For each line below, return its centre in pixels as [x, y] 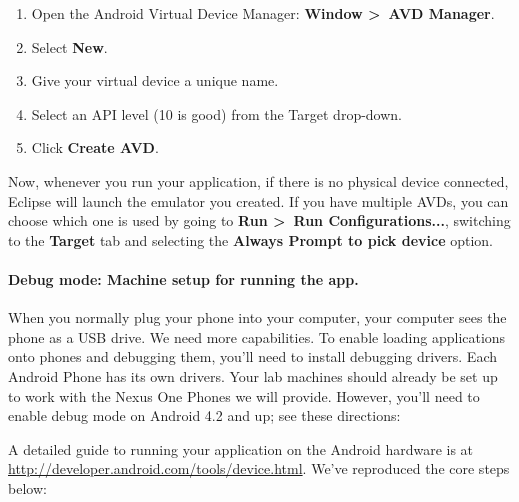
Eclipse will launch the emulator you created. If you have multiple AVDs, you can [258, 200]
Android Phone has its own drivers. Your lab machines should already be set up [253, 375]
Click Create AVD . [95, 147]
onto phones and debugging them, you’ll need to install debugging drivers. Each [253, 356]
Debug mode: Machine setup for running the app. [183, 278]
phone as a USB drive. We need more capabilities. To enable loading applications [257, 336]
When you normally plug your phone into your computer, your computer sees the [257, 317]
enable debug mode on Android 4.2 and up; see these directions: [204, 415]
